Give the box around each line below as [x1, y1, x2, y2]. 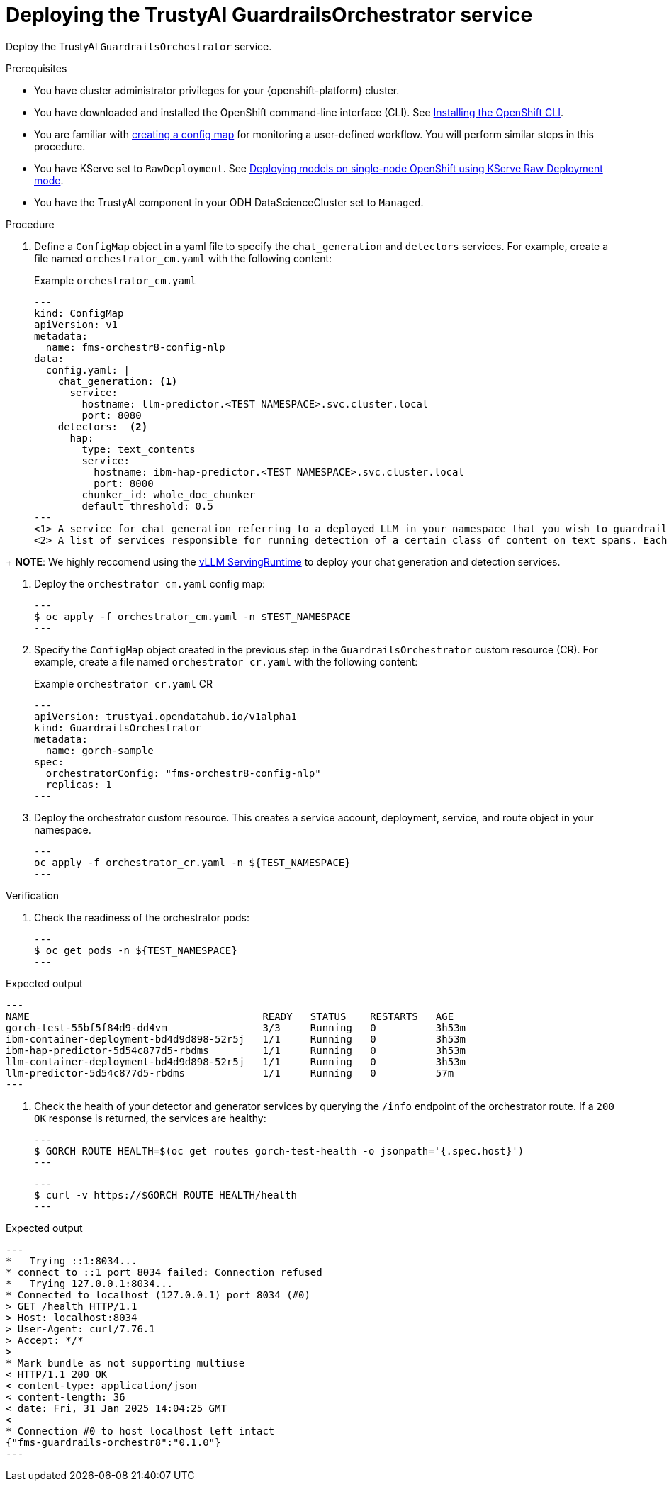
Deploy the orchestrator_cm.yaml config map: [34, 577, 266, 590]
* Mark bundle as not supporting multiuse [6, 1357, 245, 1369]
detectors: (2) [57, 420, 148, 432]
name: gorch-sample [45, 744, 154, 756]
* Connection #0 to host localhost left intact [6, 1425, 275, 1437]
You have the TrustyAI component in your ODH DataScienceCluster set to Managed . [34, 196, 424, 208]
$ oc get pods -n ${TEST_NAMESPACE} [34, 944, 237, 956]
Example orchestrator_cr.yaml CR [34, 677, 213, 690]
